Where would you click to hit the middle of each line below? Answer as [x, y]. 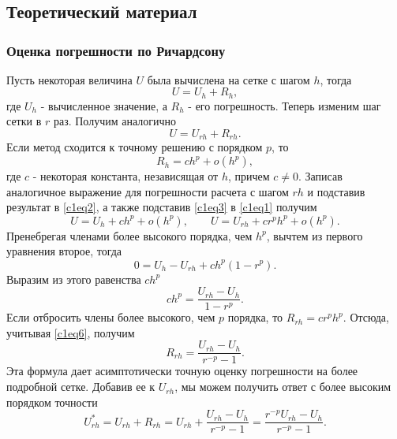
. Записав [320, 176]
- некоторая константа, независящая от [125, 176]
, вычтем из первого [315, 235]
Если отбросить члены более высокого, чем [111, 317]
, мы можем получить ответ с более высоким [283, 387]
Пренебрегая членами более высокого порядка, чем [129, 235]
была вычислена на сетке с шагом [228, 79]
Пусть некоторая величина [69, 79]
